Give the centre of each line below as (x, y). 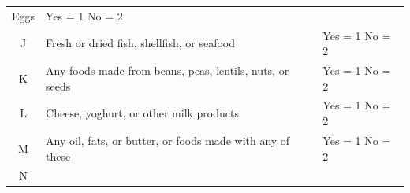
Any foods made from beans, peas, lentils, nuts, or (168, 71)
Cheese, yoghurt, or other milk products (142, 113)
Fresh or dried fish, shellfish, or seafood (140, 43)
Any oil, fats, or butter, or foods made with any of (168, 140)
